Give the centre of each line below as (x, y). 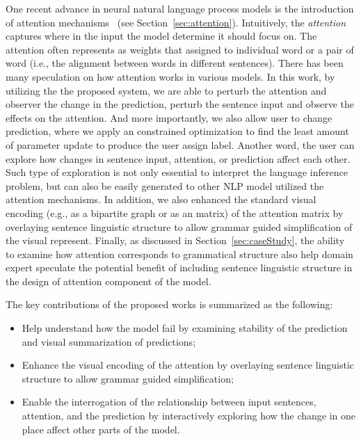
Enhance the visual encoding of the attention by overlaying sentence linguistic (188, 365)
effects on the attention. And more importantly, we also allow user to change (169, 117)
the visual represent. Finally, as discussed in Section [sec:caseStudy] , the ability (175, 240)
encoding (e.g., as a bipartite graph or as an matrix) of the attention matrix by (175, 213)
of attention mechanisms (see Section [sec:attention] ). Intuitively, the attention (176, 22)
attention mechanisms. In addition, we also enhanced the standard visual (161, 199)
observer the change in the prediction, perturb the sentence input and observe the (180, 104)
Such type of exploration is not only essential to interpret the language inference (177, 172)
